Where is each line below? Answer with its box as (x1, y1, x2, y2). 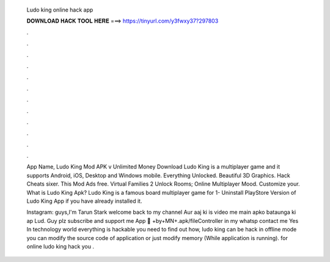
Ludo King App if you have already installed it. (26, 197, 142, 205)
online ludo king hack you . (26, 242, 95, 250)
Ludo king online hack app (26, 6, 94, 13)
